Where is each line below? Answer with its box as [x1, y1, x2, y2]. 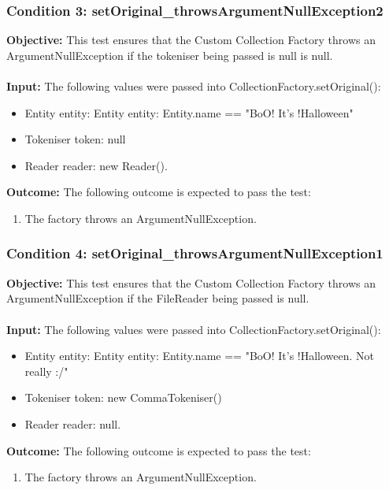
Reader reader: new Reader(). [24, 157, 168, 173]
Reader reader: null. [24, 415, 121, 432]
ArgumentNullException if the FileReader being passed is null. [6, 290, 309, 306]
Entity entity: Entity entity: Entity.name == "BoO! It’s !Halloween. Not [24, 347, 375, 364]
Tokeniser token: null [24, 131, 126, 147]
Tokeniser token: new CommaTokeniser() [24, 389, 222, 406]
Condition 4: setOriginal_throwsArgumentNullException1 [6, 243, 383, 263]
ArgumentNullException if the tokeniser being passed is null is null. [6, 46, 333, 63]
